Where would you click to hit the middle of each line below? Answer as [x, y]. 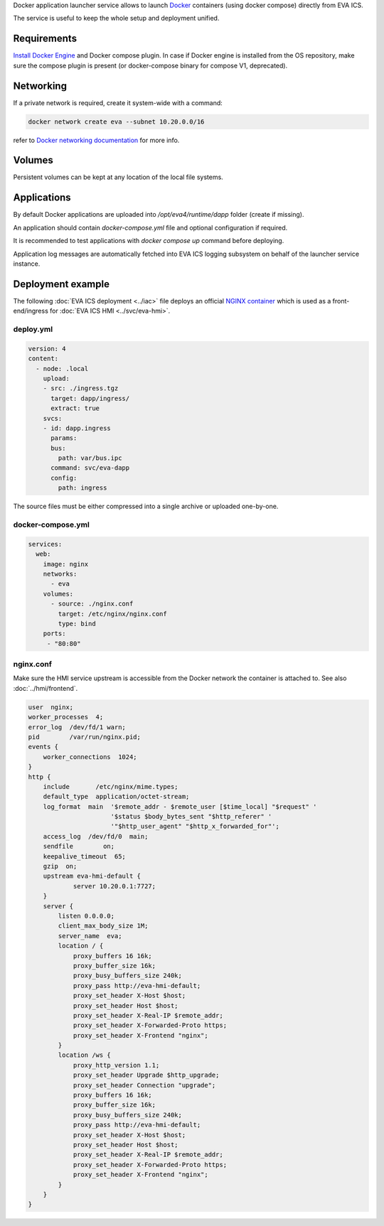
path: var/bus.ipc [90, 458]
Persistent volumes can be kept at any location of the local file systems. [118, 177]
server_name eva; [90, 936]
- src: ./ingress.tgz [81, 388]
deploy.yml [33, 329]
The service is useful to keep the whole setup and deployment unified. [116, 18]
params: [64, 438]
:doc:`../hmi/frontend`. [46, 688]
